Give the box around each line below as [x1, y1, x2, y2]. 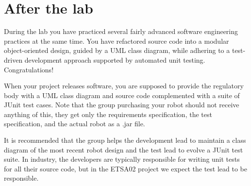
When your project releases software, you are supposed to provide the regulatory [4, 81, 244, 91]
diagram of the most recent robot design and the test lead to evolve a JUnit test [4, 144, 243, 154]
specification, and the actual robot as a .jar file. [4, 118, 145, 129]
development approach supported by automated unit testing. [24, 54, 205, 65]
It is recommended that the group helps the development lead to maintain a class [4, 135, 246, 145]
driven [4, 54, 23, 65]
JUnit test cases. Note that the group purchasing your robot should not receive [4, 100, 239, 110]
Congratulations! [4, 64, 54, 74]
